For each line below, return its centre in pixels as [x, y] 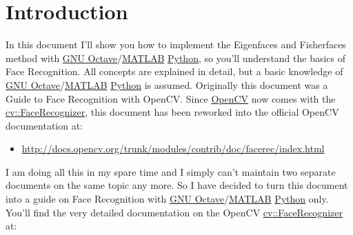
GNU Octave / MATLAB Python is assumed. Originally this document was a [167, 84]
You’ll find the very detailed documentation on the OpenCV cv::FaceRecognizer [174, 212]
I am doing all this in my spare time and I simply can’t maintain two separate [171, 171]
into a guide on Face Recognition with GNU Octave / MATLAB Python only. [167, 199]
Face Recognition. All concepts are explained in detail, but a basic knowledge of [174, 71]
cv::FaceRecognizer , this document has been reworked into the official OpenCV [172, 112]
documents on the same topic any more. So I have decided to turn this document [177, 185]
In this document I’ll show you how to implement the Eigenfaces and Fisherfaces [176, 44]
